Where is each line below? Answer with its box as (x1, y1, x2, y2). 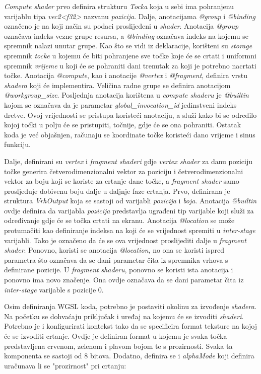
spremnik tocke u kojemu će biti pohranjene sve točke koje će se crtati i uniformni (4, 50, 256, 60)
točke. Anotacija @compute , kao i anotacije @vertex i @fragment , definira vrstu (4, 70, 248, 81)
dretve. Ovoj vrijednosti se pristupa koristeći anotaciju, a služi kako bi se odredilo (4, 109, 257, 120)
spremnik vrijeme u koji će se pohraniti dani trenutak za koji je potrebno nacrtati (4, 60, 256, 70)
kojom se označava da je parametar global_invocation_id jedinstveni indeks (4, 99, 237, 110)
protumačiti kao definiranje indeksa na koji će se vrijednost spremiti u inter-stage (4, 225, 255, 236)
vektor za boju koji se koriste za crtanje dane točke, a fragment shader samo (4, 176, 239, 186)
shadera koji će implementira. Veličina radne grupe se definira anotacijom (4, 80, 231, 90)
